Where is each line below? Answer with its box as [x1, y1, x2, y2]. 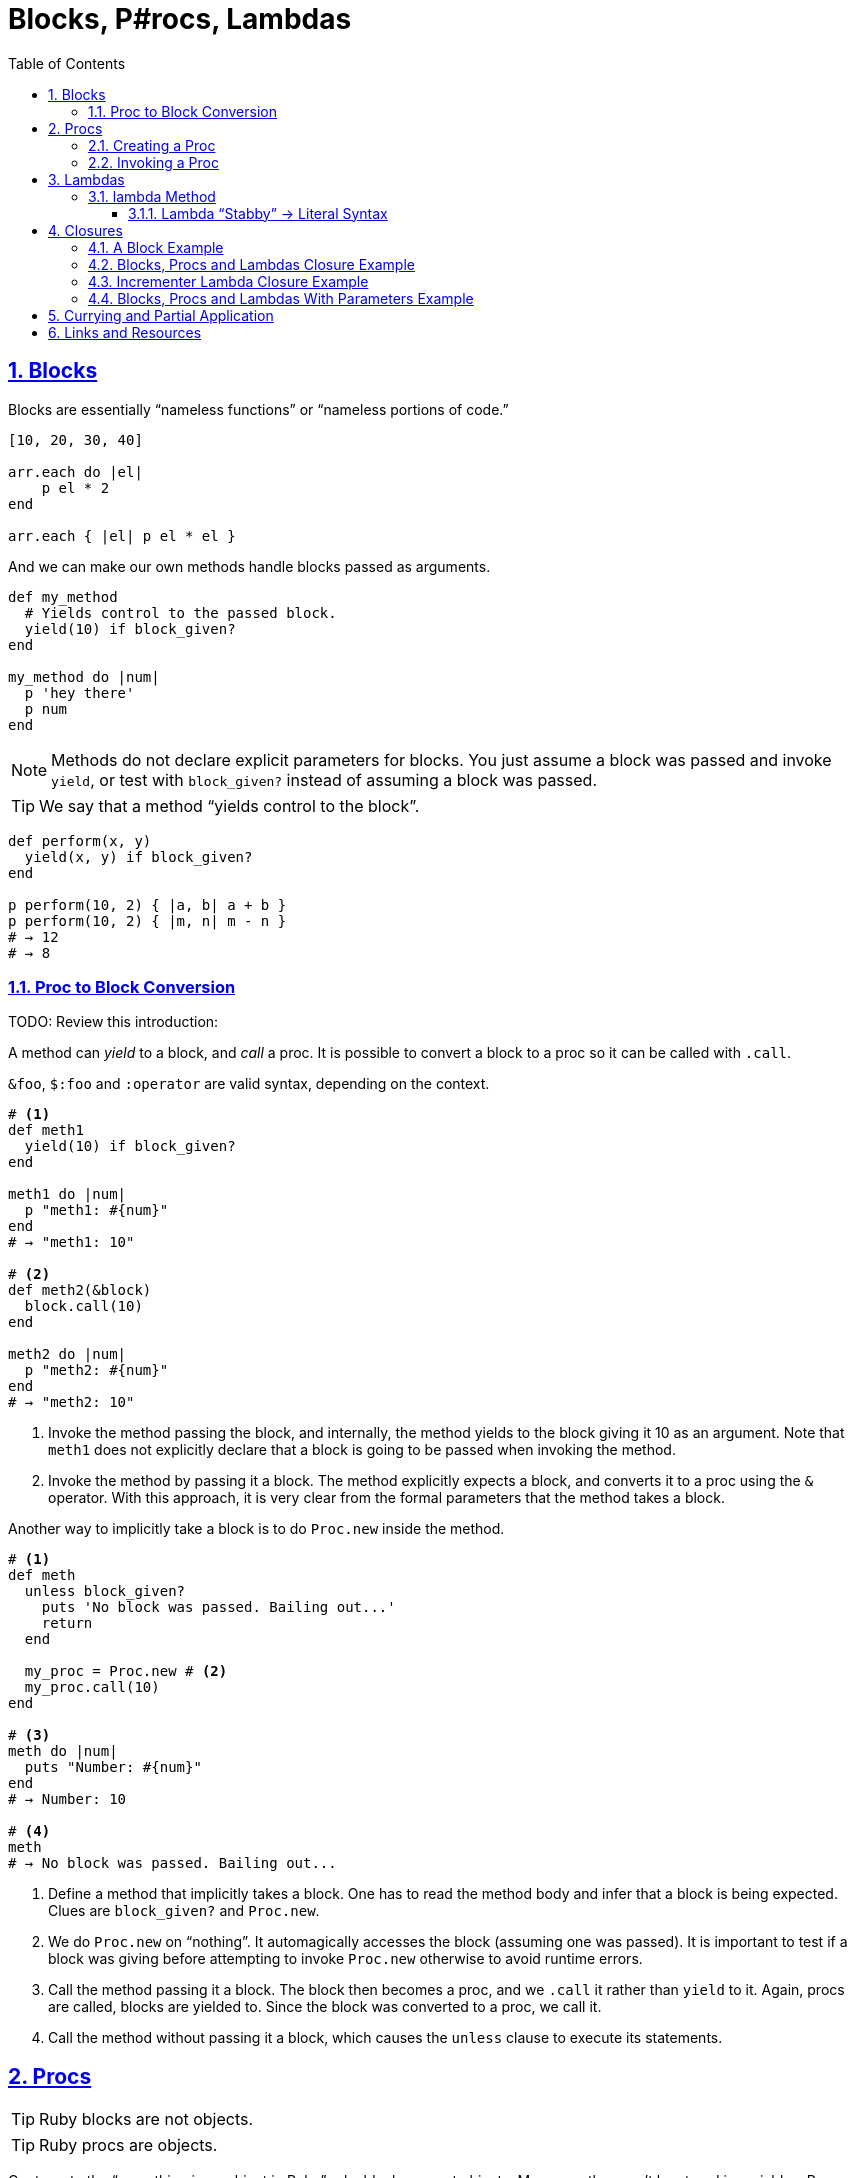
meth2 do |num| [8, 1346, 127, 1363]
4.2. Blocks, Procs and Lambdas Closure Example [88, 255, 415, 273]
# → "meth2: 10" [8, 1394, 135, 1411]
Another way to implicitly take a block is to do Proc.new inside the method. [8, 1520, 505, 1538]
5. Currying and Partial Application [48, 306, 274, 324]
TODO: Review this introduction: [8, 1013, 219, 1031]
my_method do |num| [8, 668, 160, 685]
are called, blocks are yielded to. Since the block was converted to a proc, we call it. [48, 1998, 602, 2016]
